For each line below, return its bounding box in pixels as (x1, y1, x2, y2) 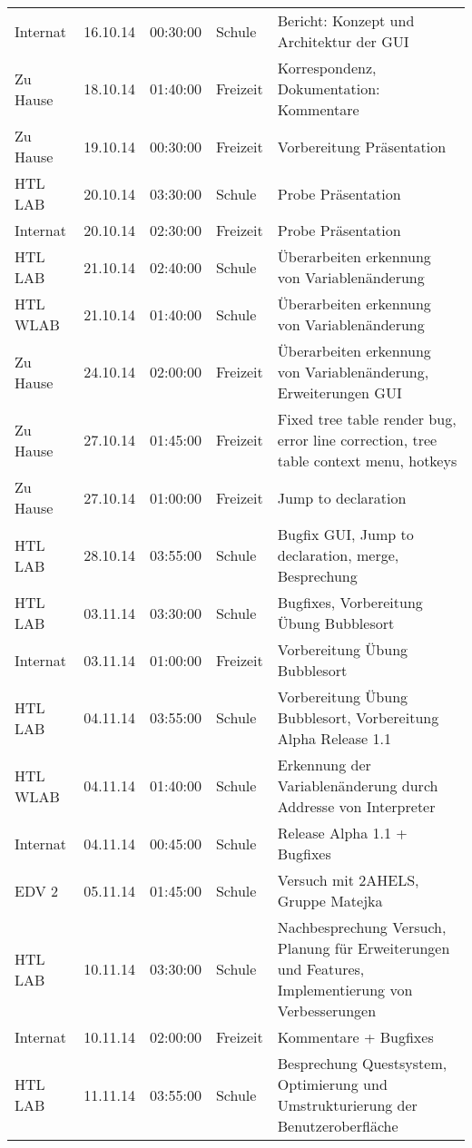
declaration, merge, (277, 545, 399, 565)
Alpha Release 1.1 (277, 728, 391, 749)
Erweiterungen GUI (277, 382, 402, 403)
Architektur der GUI (277, 31, 409, 52)
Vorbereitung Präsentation (277, 135, 447, 157)
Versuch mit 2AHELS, (277, 869, 419, 890)
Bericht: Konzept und (277, 10, 415, 31)
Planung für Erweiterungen (277, 937, 450, 958)
